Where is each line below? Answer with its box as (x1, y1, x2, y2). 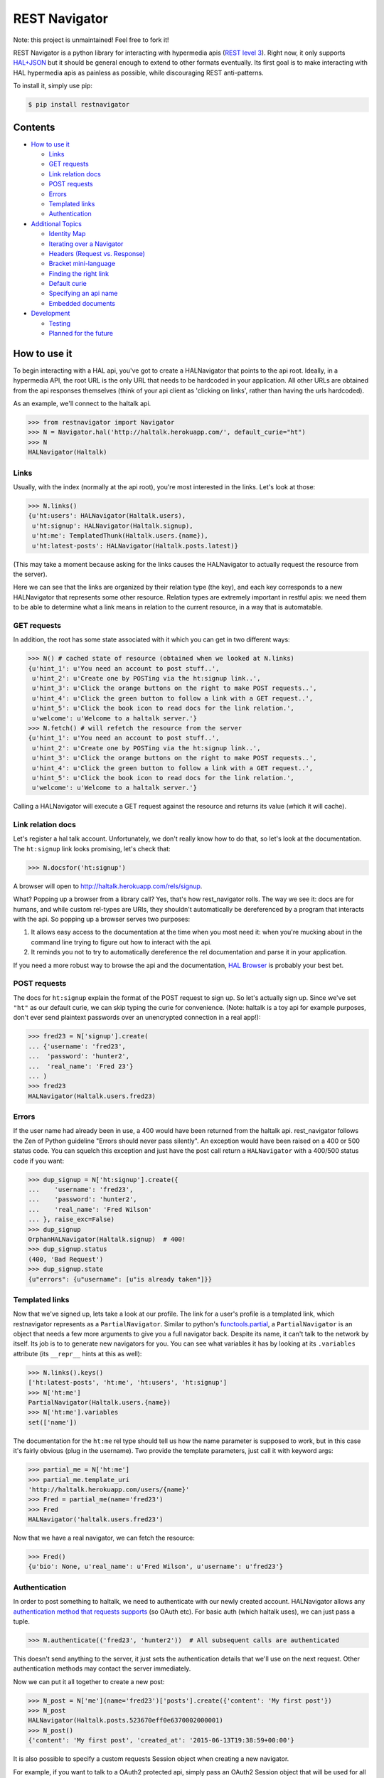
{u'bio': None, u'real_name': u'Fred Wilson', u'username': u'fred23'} (28, 1563, 284, 1571)
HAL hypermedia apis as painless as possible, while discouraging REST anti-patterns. (13, 68, 264, 77)
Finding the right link (48, 269, 110, 277)
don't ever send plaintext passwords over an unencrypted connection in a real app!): (13, 1013, 261, 1022)
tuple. (13, 1617, 31, 1625)
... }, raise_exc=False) (28, 1215, 115, 1223)
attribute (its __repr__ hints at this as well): (13, 1349, 142, 1358)
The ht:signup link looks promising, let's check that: (13, 844, 171, 853)
